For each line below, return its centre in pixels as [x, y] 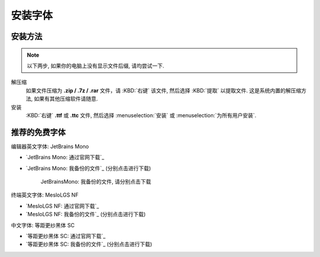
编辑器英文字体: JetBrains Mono [50, 146]
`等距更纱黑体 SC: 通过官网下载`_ [66, 236]
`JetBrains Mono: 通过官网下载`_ [65, 158]
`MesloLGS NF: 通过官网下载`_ [63, 206]
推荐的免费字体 [38, 132]
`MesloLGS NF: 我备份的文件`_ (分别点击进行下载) [86, 214]
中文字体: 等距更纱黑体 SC [43, 225]
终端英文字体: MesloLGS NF [45, 195]
